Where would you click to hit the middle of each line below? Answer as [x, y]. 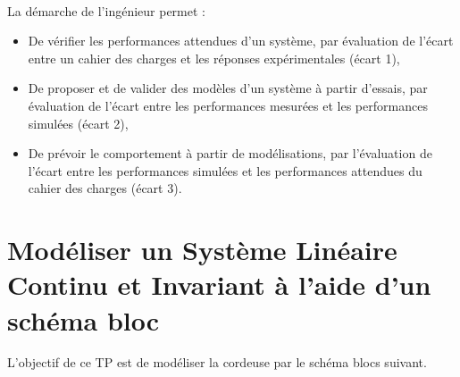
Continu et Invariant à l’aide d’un [219, 285]
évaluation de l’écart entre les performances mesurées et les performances [228, 105]
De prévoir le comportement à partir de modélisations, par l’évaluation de [230, 153]
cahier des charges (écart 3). [105, 188]
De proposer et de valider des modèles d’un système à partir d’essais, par [228, 88]
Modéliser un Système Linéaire [202, 250]
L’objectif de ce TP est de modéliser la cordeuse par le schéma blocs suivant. [217, 362]
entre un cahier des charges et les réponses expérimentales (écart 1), [214, 58]
